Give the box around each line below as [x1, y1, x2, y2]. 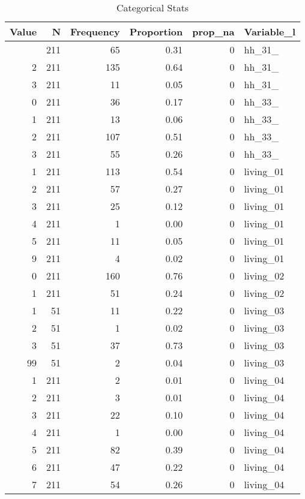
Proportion [129, 25, 183, 38]
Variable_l [244, 25, 296, 38]
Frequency [70, 25, 120, 38]
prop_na [192, 25, 235, 38]
